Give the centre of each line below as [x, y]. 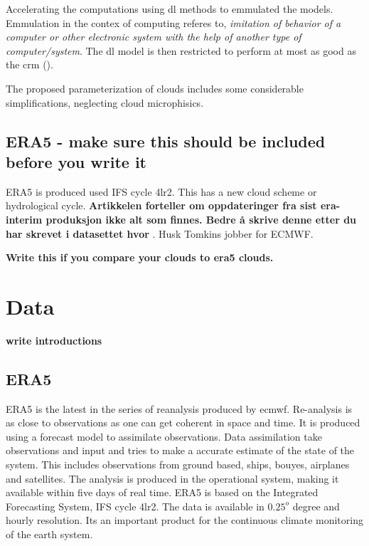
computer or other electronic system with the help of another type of [154, 37]
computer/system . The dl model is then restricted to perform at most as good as [181, 50]
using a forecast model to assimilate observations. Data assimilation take [164, 436]
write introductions [54, 340]
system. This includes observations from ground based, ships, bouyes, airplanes [178, 464]
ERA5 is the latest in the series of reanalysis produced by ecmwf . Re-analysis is [179, 408]
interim [24, 219]
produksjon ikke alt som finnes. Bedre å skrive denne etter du [201, 219]
